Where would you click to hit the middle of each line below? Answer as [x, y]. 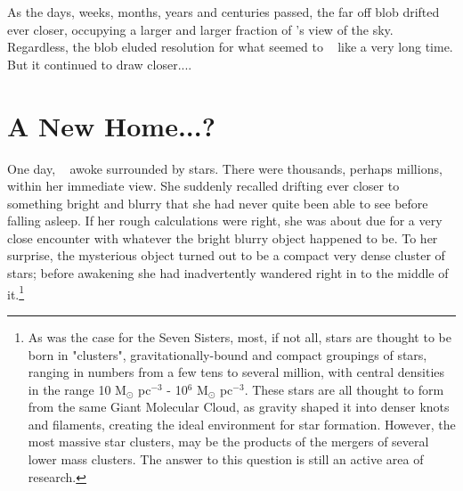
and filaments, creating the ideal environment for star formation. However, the [242, 424]
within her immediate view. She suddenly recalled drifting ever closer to [203, 186]
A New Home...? [111, 125]
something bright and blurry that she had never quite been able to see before [218, 203]
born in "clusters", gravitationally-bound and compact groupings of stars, [227, 354]
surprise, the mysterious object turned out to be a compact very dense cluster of [226, 255]
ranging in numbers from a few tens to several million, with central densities [236, 372]
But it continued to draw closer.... [100, 64]
